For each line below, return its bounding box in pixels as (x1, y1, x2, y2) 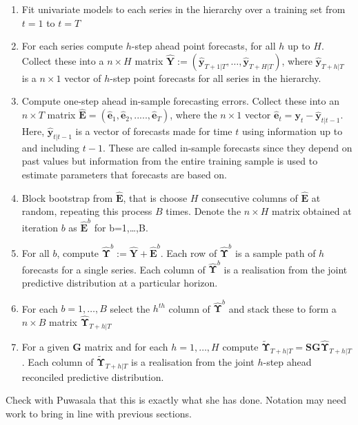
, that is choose (123, 190, 188, 205)
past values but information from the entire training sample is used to (21, 154, 318, 168)
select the (110, 301, 150, 315)
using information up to (241, 123, 343, 138)
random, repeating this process (21, 204, 152, 218)
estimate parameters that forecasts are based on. (21, 167, 228, 181)
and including (21, 140, 80, 154)
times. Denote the (166, 204, 241, 218)
